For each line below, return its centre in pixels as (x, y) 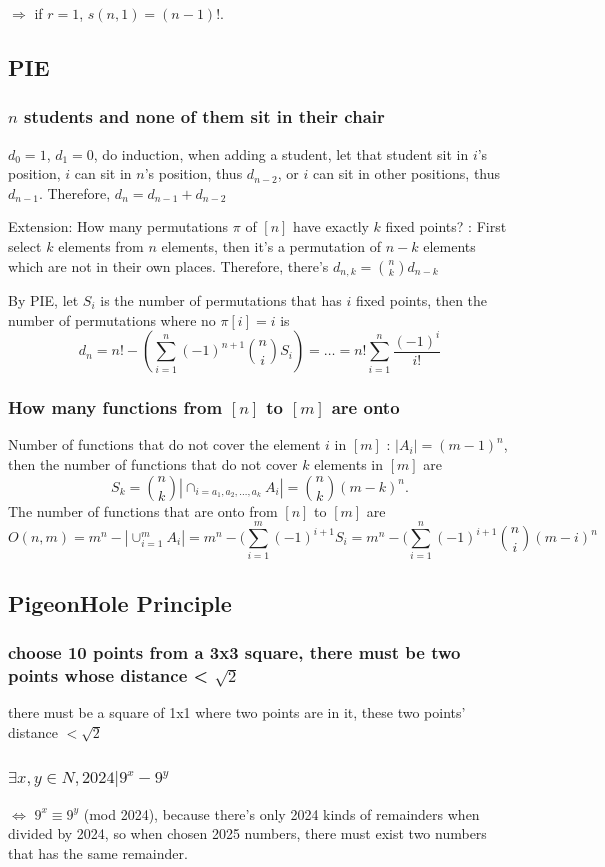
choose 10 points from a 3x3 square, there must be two (234, 652)
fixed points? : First (446, 226)
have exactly (331, 226)
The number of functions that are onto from (143, 510)
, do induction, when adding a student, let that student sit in (281, 153)
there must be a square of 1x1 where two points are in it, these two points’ (237, 712)
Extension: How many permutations (118, 226)
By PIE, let (43, 300)
